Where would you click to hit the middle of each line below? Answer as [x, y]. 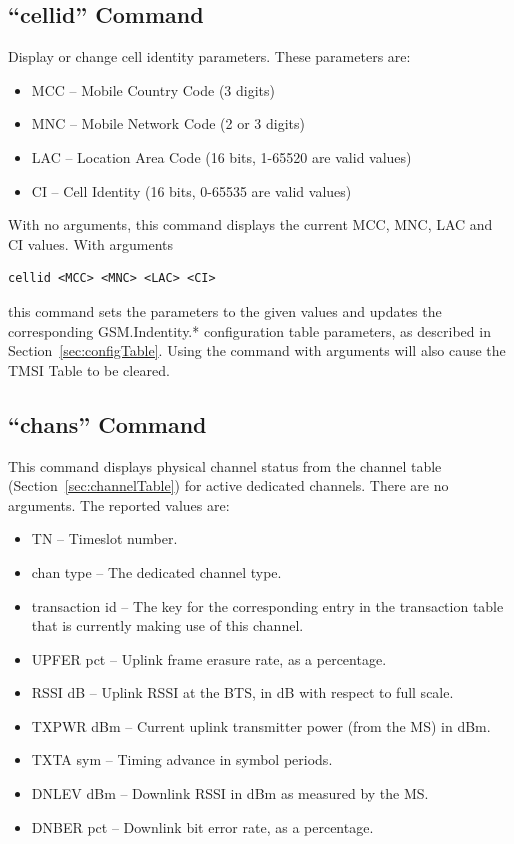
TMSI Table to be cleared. [89, 369]
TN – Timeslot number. [104, 538]
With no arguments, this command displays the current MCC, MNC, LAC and [250, 224]
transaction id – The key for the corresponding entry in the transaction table [267, 605]
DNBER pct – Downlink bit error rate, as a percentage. [202, 826]
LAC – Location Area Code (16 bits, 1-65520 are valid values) [221, 156]
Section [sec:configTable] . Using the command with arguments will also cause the [257, 350]
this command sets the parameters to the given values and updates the [225, 310]
